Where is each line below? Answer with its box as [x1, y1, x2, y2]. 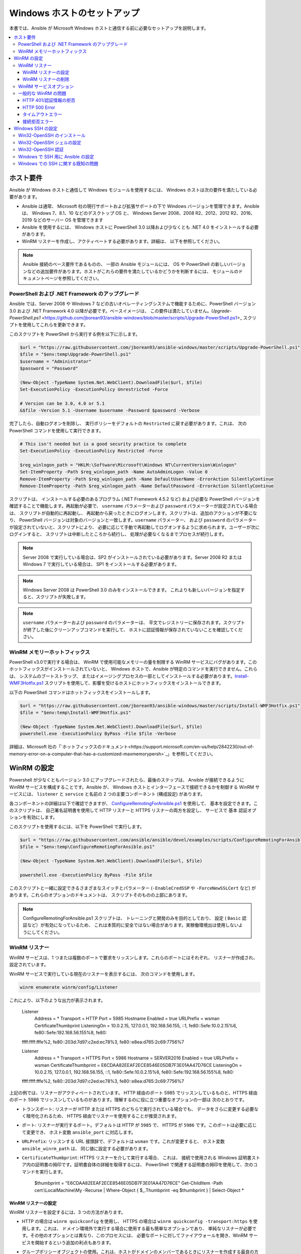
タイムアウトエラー [23, 111, 62, 117]
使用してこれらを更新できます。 [22, 322, 88, 328]
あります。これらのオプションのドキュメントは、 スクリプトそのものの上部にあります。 [9, 892, 190, 898]
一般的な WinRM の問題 [18, 90, 66, 96]
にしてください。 [27, 929, 63, 935]
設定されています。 [9, 962, 49, 968]
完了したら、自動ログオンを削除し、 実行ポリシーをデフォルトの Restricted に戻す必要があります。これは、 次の [9, 420, 247, 426]
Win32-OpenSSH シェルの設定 [18, 139, 82, 145]
